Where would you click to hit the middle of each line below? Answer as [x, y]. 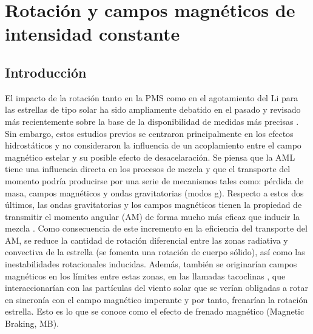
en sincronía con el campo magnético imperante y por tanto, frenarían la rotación [156, 299]
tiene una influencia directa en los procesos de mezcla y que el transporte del [148, 169]
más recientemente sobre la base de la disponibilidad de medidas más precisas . [152, 121]
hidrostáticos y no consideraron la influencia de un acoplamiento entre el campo [153, 145]
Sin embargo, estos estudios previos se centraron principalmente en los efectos [149, 133]
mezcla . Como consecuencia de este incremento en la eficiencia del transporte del [156, 228]
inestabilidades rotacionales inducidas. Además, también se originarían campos [151, 264]
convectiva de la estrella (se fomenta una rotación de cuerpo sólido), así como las [155, 252]
